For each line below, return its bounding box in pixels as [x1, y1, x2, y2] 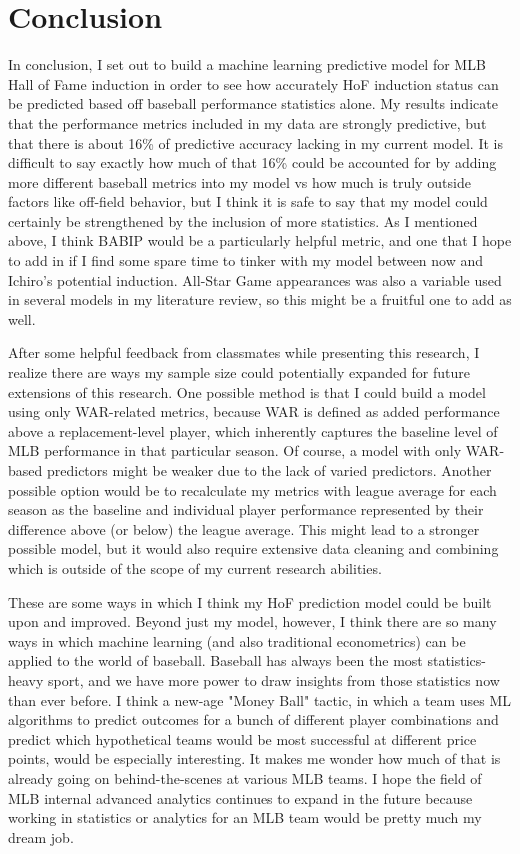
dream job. [8, 826, 74, 847]
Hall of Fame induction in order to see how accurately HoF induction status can [8, 73, 499, 94]
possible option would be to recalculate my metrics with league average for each [8, 479, 497, 500]
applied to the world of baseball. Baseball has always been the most [8, 650, 423, 671]
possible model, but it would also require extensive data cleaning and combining [8, 538, 499, 559]
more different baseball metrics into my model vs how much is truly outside [8, 171, 471, 192]
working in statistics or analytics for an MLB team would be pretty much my [8, 807, 482, 828]
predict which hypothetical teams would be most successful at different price [8, 728, 477, 749]
